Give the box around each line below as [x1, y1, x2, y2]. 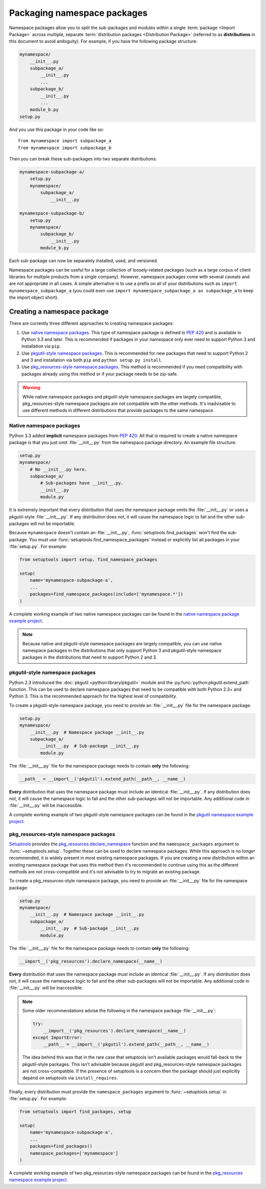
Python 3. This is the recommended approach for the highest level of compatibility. [9, 693, 177, 699]
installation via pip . [21, 343, 61, 349]
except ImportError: [33, 1034, 82, 1040]
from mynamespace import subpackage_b [18, 145, 112, 151]
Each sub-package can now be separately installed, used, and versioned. [9, 258, 159, 264]
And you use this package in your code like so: [9, 126, 104, 132]
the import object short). [9, 294, 59, 301]
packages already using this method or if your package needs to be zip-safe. [21, 371, 178, 377]
